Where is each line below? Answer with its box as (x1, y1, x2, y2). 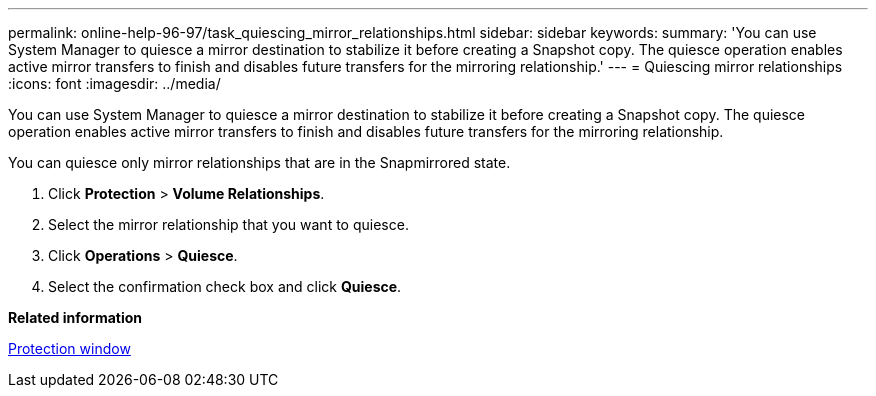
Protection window (8, 340, 131, 357)
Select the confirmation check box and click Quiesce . (48, 278, 402, 295)
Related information (8, 309, 143, 326)
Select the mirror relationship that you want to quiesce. (48, 216, 409, 233)
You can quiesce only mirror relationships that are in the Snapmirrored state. (8, 154, 511, 171)
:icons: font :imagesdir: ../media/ (8, 75, 221, 92)
